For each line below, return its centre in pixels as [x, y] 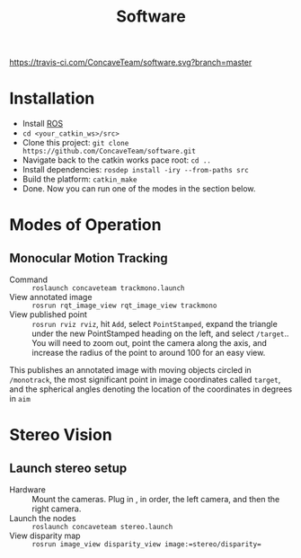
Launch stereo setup [68, 468]
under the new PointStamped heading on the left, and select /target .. [160, 333]
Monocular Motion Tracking [89, 258]
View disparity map [45, 536]
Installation [52, 98]
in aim [20, 399]
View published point [49, 314]
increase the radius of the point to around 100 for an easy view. [149, 353]
